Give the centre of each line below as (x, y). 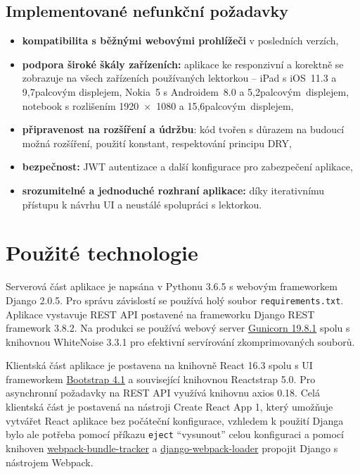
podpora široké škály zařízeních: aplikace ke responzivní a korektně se (183, 64)
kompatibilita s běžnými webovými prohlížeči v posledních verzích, (180, 40)
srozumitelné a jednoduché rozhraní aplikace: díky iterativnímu (173, 190)
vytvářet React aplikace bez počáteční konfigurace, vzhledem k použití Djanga (175, 420)
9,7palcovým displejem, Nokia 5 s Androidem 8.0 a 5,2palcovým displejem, (186, 91)
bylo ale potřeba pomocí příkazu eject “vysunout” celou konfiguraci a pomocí (175, 434)
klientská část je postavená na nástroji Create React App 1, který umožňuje (169, 407)
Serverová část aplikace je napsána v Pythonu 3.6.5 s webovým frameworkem (172, 286)
